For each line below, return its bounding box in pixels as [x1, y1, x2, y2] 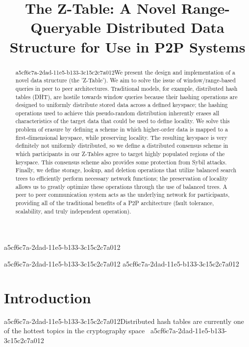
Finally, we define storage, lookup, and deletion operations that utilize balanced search [15, 166, 237, 174]
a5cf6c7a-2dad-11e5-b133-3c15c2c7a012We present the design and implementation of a [15, 68, 235, 76]
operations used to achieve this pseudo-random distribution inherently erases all [15, 108, 220, 117]
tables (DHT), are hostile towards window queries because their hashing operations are [15, 92, 238, 101]
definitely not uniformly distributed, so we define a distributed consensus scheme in [15, 141, 228, 150]
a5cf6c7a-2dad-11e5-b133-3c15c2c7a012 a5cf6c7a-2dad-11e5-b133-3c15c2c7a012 [4, 258, 239, 268]
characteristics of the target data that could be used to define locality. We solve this [15, 117, 230, 125]
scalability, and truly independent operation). [15, 207, 131, 215]
